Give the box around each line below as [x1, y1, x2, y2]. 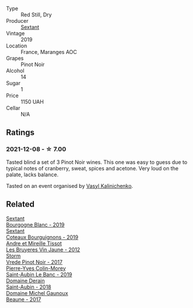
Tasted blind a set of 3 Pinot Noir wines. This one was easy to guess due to [6, 158, 188, 166]
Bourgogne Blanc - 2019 [6, 221, 65, 228]
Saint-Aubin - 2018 [6, 283, 51, 290]
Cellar [6, 105, 20, 111]
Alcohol [6, 67, 25, 74]
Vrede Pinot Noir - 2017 [6, 258, 63, 265]
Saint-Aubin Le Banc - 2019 [6, 271, 73, 278]
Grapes [6, 55, 24, 61]
